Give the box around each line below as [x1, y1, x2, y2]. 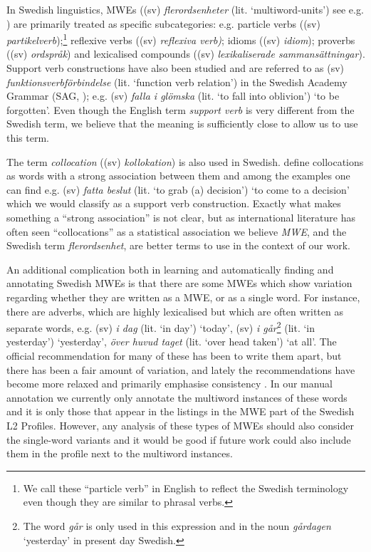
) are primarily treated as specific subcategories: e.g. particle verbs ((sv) [6, 16, 320, 31]
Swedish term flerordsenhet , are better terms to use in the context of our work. [6, 238, 350, 253]
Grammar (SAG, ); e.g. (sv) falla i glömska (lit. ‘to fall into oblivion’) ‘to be [6, 88, 340, 103]
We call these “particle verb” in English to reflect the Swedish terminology [23, 480, 349, 495]
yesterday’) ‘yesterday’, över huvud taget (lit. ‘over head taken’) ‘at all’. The [6, 334, 337, 349]
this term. [6, 130, 50, 145]
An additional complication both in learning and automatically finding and [6, 261, 334, 276]
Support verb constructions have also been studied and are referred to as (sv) [6, 61, 345, 75]
